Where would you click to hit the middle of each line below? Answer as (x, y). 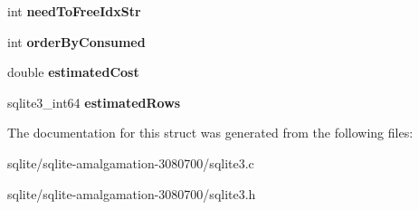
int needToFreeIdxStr (74, 11)
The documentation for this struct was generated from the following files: (210, 133)
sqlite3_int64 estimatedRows (94, 102)
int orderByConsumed (76, 41)
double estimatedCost (73, 72)
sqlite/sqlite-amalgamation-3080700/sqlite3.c (131, 162)
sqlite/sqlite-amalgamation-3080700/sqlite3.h (132, 193)
